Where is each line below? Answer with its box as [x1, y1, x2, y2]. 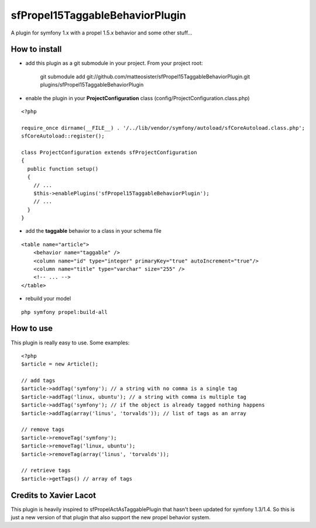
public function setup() [27, 165, 99, 172]
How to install [11, 44, 62, 54]
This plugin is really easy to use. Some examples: [11, 339, 130, 346]
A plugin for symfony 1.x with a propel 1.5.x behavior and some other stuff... [11, 29, 193, 36]
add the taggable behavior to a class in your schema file [25, 227, 162, 234]
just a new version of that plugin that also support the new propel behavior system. [11, 514, 211, 521]
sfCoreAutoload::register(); [21, 133, 105, 140]
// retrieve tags [21, 467, 71, 474]
